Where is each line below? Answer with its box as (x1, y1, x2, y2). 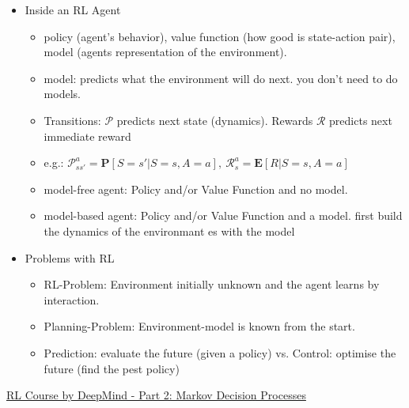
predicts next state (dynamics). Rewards (116, 111, 313, 128)
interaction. (44, 291, 100, 308)
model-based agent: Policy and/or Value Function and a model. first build (44, 207, 403, 224)
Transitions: (44, 111, 101, 128)
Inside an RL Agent (25, 2, 121, 17)
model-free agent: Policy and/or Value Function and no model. (44, 180, 348, 197)
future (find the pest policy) (44, 360, 180, 376)
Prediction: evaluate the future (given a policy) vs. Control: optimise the (44, 344, 396, 361)
